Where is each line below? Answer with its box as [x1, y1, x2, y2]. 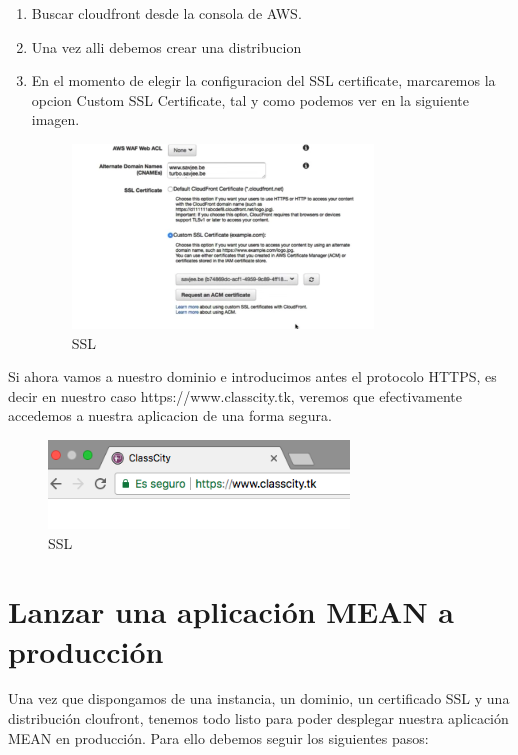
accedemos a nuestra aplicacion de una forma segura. [8, 405, 332, 426]
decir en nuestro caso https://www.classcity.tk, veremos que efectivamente [8, 385, 462, 406]
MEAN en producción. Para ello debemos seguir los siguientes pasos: [8, 727, 429, 748]
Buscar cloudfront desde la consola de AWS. [31, 3, 302, 23]
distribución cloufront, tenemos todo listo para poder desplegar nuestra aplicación [8, 708, 509, 729]
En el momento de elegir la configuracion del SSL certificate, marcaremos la [31, 70, 496, 91]
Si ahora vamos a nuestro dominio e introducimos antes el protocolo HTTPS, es [8, 366, 497, 387]
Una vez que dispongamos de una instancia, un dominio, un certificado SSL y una [8, 688, 510, 709]
